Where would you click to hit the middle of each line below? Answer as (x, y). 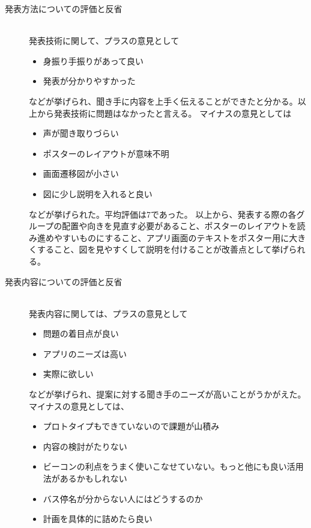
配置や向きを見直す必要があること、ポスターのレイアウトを (180, 226)
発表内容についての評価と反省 (64, 281)
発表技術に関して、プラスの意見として (104, 41)
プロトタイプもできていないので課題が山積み (131, 426)
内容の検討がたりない (85, 446)
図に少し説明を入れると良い (98, 193)
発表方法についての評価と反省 (64, 8)
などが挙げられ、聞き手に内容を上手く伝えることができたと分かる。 (163, 101)
